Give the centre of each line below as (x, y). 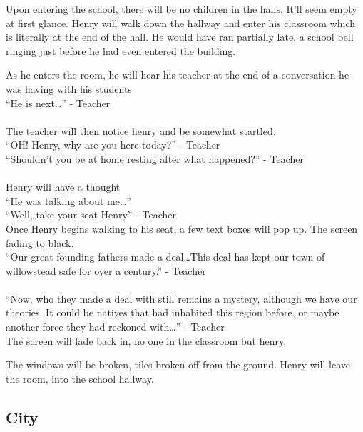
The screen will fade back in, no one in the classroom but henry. (146, 340)
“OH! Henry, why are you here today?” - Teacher (113, 145)
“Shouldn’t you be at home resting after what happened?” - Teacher (155, 158)
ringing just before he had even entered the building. (121, 50)
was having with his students (69, 88)
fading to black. (40, 242)
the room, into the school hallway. (80, 378)
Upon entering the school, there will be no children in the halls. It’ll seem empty (181, 9)
